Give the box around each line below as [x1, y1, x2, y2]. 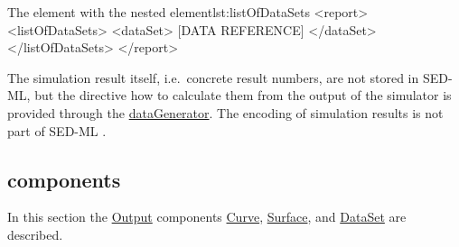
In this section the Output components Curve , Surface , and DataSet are [7, 207, 407, 226]
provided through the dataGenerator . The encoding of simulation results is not [7, 103, 444, 122]
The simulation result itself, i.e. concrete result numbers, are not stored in [7, 68, 419, 87]
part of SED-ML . [7, 121, 107, 140]
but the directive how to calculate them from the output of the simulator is [34, 86, 452, 105]
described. [7, 224, 63, 243]
